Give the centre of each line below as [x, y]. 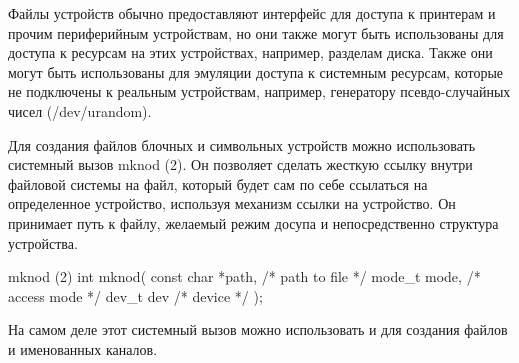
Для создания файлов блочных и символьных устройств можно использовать [242, 144]
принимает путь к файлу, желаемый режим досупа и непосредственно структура [253, 222]
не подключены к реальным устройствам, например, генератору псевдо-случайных [259, 91]
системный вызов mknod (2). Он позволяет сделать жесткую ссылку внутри [240, 164]
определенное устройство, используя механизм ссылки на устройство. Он [232, 203]
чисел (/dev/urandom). [80, 110]
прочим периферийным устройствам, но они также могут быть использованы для [256, 32]
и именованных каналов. [83, 348]
